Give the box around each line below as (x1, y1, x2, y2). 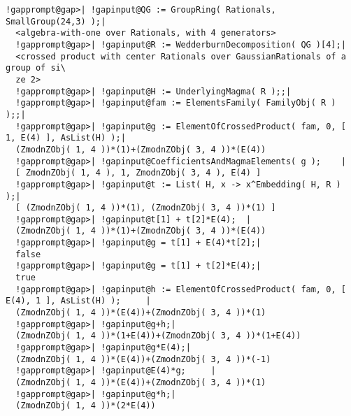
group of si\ (6, 63, 66, 73)
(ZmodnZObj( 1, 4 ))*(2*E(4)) (15, 401, 156, 411)
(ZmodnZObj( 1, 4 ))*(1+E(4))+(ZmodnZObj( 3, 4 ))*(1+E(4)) (15, 331, 301, 341)
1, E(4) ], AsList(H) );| (6, 133, 126, 143)
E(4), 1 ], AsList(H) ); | (6, 296, 151, 306)
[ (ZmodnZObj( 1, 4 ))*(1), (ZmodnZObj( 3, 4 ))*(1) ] (15, 203, 276, 213)
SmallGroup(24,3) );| (6, 16, 106, 27)
